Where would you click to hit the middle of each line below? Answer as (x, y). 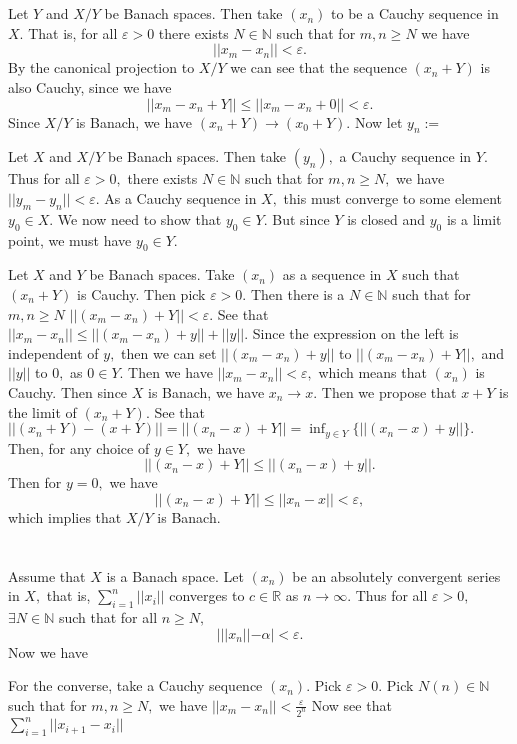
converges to (207, 595)
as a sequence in (332, 274)
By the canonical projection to (101, 67)
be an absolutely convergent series (396, 575)
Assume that (47, 575)
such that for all (108, 616)
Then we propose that (389, 391)
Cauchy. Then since (68, 391)
